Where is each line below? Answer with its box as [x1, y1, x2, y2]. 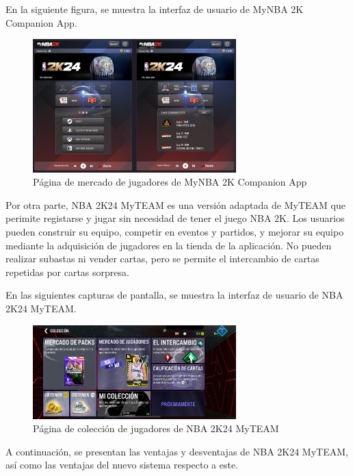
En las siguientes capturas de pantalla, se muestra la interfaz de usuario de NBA [5, 288, 343, 302]
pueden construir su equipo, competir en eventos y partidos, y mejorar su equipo [5, 225, 344, 239]
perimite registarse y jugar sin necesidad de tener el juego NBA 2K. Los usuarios [5, 211, 345, 225]
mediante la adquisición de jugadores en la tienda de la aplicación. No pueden [5, 238, 332, 252]
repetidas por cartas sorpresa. [5, 264, 129, 279]
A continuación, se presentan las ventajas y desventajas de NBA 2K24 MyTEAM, [5, 444, 348, 458]
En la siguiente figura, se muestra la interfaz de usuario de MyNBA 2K [5, 2, 304, 16]
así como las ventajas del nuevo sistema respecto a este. [5, 458, 238, 472]
